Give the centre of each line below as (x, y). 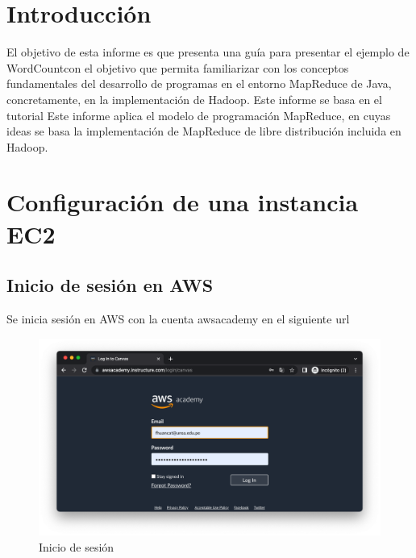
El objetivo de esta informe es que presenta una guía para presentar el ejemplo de (208, 52)
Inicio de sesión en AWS (110, 285)
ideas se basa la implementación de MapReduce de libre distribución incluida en (204, 131)
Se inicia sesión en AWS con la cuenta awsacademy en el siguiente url (178, 319)
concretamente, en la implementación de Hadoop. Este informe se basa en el (194, 99)
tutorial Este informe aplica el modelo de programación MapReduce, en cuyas (199, 115)
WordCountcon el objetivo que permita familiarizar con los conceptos (178, 67)
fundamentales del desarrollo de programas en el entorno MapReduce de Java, (199, 83)
